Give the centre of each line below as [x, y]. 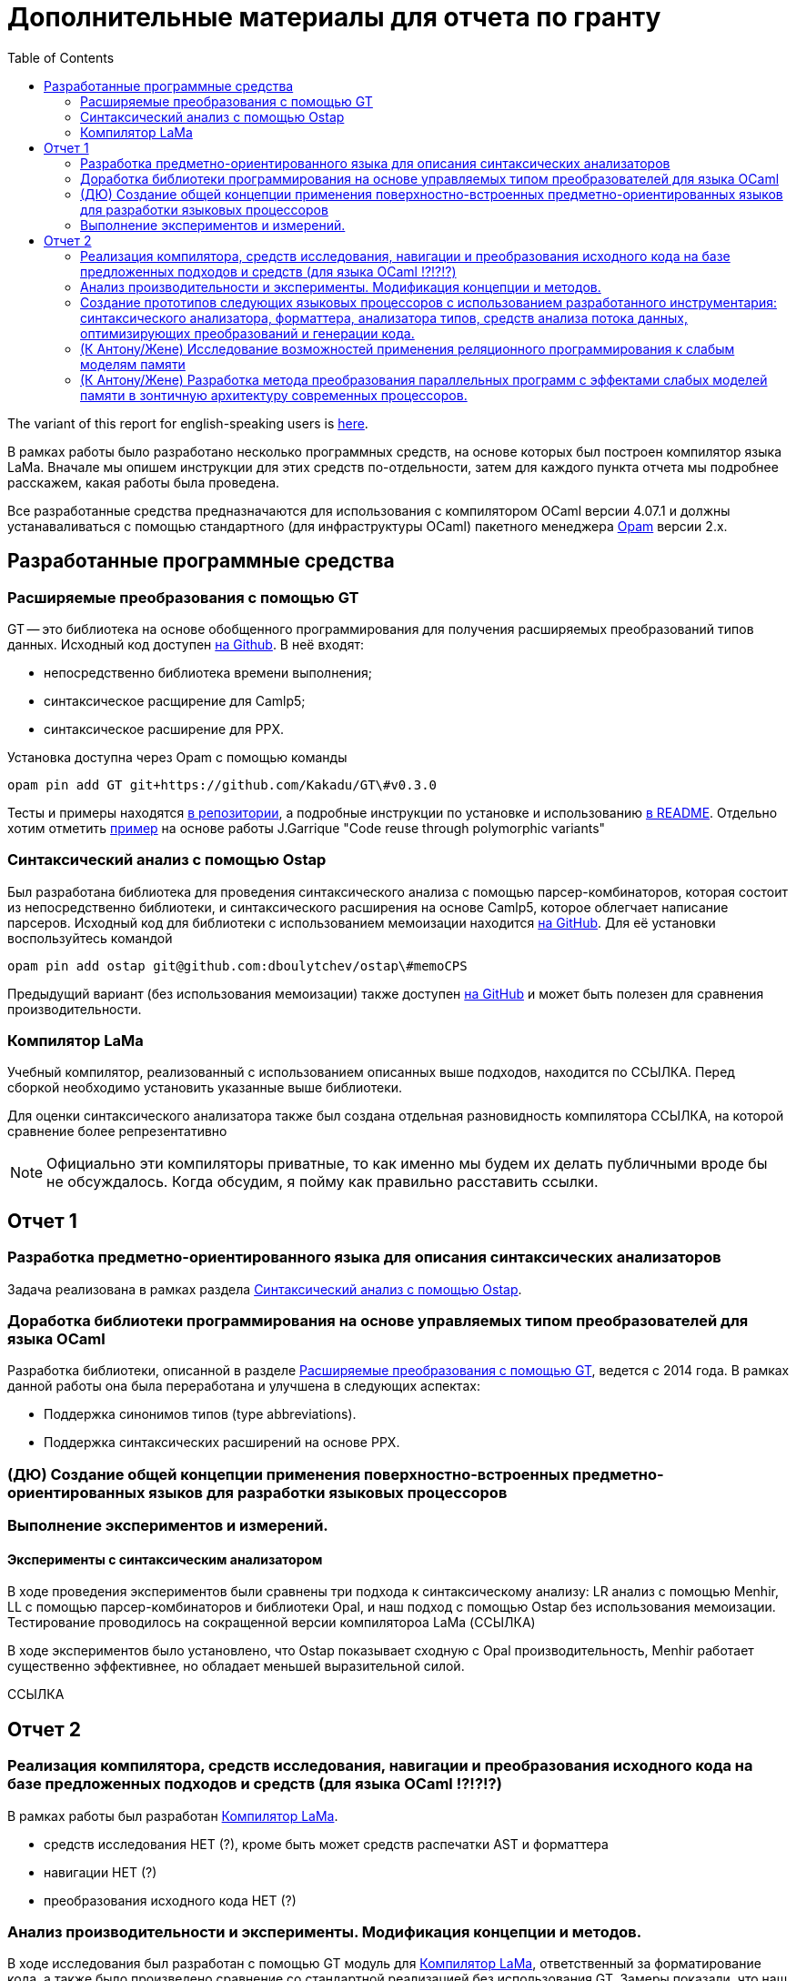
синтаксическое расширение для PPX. [164, 729]
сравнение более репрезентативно [117, 1131]
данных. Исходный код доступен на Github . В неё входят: [186, 644]
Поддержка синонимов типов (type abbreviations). [200, 1414]
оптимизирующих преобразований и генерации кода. [247, 333]
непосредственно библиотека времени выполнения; [208, 672]
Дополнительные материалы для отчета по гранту [334, 17]
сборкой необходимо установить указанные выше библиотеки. [205, 1088]
